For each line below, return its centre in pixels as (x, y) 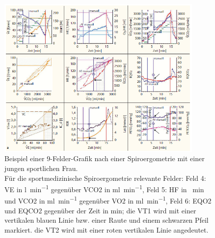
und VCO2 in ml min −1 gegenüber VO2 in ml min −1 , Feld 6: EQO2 (108, 200)
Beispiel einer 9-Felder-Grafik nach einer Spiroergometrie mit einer (105, 158)
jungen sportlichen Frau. (41, 168)
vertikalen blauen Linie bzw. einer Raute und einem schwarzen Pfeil (107, 220)
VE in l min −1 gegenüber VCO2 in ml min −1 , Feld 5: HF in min (104, 188)
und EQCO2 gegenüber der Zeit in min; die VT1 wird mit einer (100, 210)
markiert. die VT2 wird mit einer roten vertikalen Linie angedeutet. (107, 229)
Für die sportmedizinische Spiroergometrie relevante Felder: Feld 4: (105, 178)
